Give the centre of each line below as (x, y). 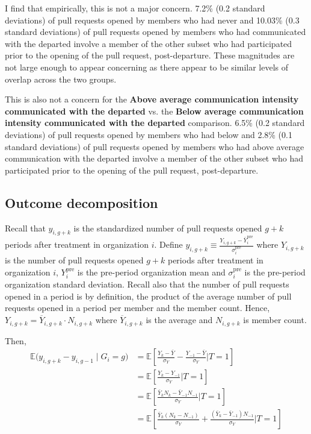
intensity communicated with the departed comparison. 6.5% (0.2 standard (155, 123)
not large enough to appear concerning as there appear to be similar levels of (147, 67)
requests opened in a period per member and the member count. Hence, (137, 308)
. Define (168, 244)
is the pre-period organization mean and (151, 272)
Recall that (25, 228)
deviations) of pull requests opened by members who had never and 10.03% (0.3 (152, 20)
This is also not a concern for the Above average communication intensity (152, 99)
